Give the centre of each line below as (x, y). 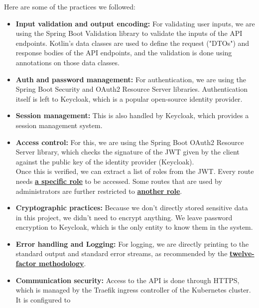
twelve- (242, 253)
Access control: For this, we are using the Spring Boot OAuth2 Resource (130, 142)
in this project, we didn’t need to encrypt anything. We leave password (124, 217)
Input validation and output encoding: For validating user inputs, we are (135, 23)
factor (26, 263)
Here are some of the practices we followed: (70, 6)
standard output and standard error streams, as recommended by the (122, 253)
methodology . (62, 263)
